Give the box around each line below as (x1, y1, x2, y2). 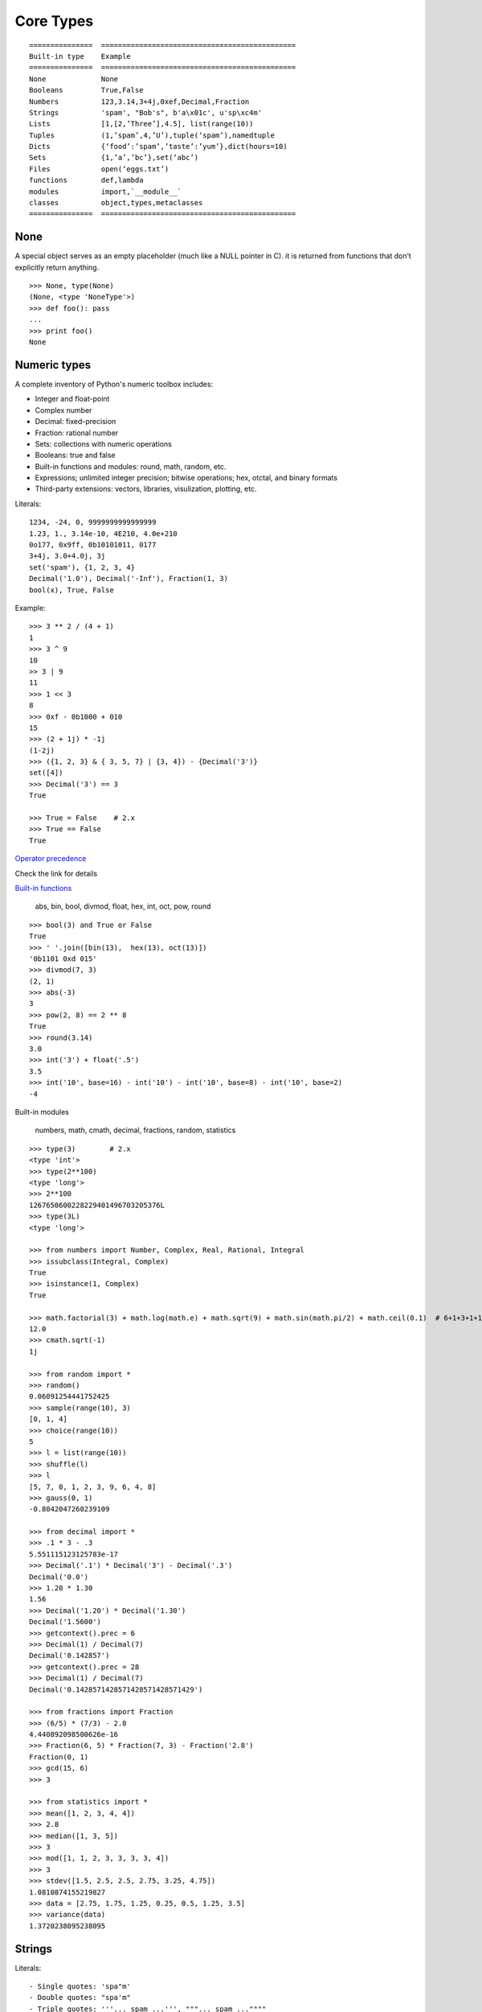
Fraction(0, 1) (29, 1752, 89, 1762)
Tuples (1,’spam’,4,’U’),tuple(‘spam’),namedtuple (29, 130, 275, 140)
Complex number (35, 405, 92, 414)
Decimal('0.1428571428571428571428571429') (29, 1684, 203, 1694)
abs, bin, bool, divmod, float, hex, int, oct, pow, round (35, 901, 211, 911)
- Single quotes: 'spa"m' (29, 1982, 132, 1991)
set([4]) (29, 769, 63, 777)
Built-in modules (14, 1107, 70, 1116)
